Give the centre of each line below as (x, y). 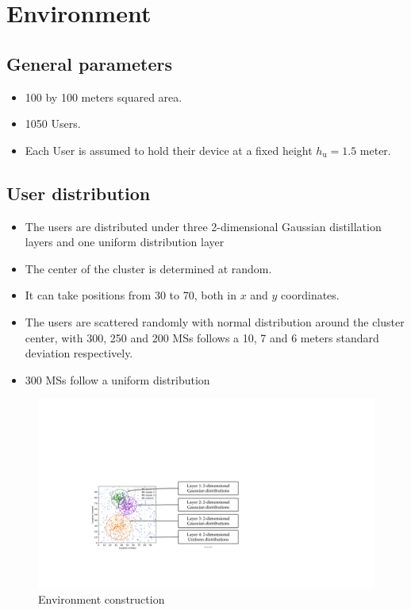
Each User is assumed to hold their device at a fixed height (169, 150)
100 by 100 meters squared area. (104, 97)
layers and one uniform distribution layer (125, 242)
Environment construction (102, 599)
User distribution (79, 193)
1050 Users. (53, 124)
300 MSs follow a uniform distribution (117, 379)
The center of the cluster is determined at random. (148, 268)
